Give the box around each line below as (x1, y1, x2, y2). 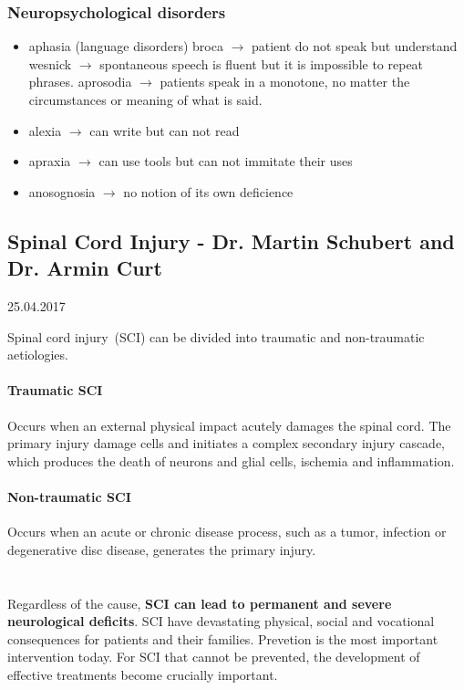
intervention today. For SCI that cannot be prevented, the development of (7, 647, 420, 666)
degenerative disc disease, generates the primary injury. (7, 539, 316, 559)
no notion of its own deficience (123, 182, 294, 201)
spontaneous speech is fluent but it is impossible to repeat (99, 54, 424, 73)
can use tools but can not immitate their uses (98, 152, 353, 171)
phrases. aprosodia (28, 72, 132, 91)
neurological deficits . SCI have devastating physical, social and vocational (7, 612, 435, 631)
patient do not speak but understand (251, 37, 458, 56)
